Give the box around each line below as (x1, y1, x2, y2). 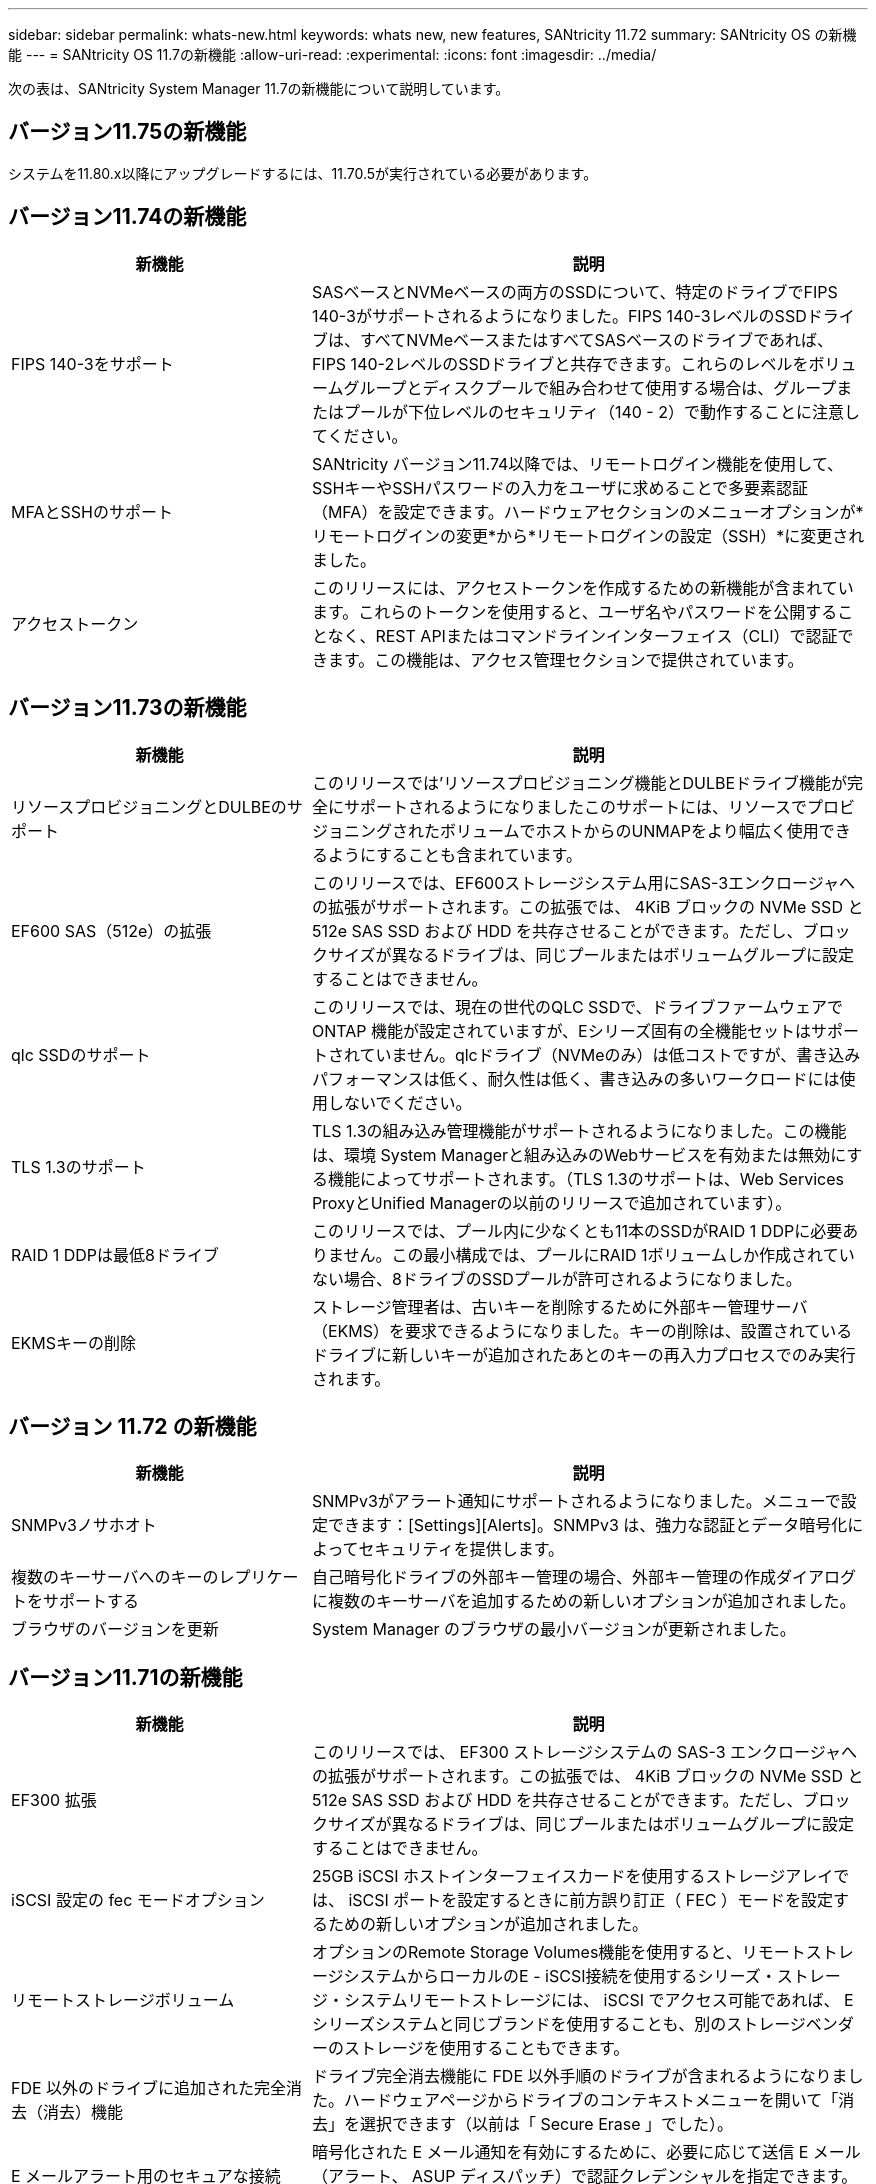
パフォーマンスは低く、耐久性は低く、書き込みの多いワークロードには (311, 1068, 840, 1089)
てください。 (311, 425, 408, 446)
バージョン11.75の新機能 (8, 119, 247, 145)
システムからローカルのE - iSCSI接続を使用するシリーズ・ (343, 1966, 777, 1987)
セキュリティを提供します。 (358, 1539, 565, 1560)
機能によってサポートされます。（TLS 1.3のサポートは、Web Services (327, 1168, 844, 1189)
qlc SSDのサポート (11, 1044, 151, 1065)
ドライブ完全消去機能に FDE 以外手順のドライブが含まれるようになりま (311, 2066, 848, 2087)
